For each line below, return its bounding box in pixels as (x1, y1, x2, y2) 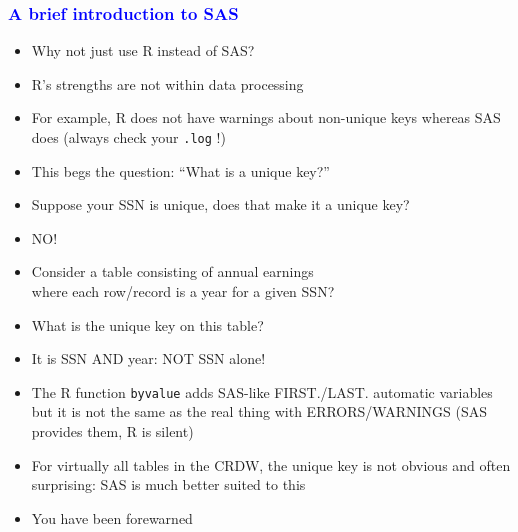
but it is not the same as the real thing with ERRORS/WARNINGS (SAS (31, 401, 487, 422)
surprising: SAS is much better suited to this (31, 474, 306, 495)
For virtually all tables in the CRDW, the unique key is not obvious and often (31, 454, 511, 475)
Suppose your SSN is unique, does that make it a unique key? (31, 194, 410, 215)
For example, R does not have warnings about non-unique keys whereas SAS (31, 107, 501, 128)
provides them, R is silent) (31, 421, 194, 442)
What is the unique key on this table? (31, 314, 264, 335)
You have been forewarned (31, 507, 193, 528)
